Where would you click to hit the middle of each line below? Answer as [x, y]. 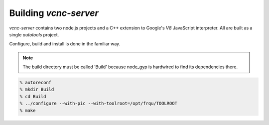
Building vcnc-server [54, 13]
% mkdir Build [37, 89]
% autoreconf [36, 83]
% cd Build [33, 96]
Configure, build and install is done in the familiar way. [65, 44]
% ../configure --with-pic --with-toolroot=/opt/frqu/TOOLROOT [99, 104]
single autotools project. [34, 34]
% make [28, 110]
